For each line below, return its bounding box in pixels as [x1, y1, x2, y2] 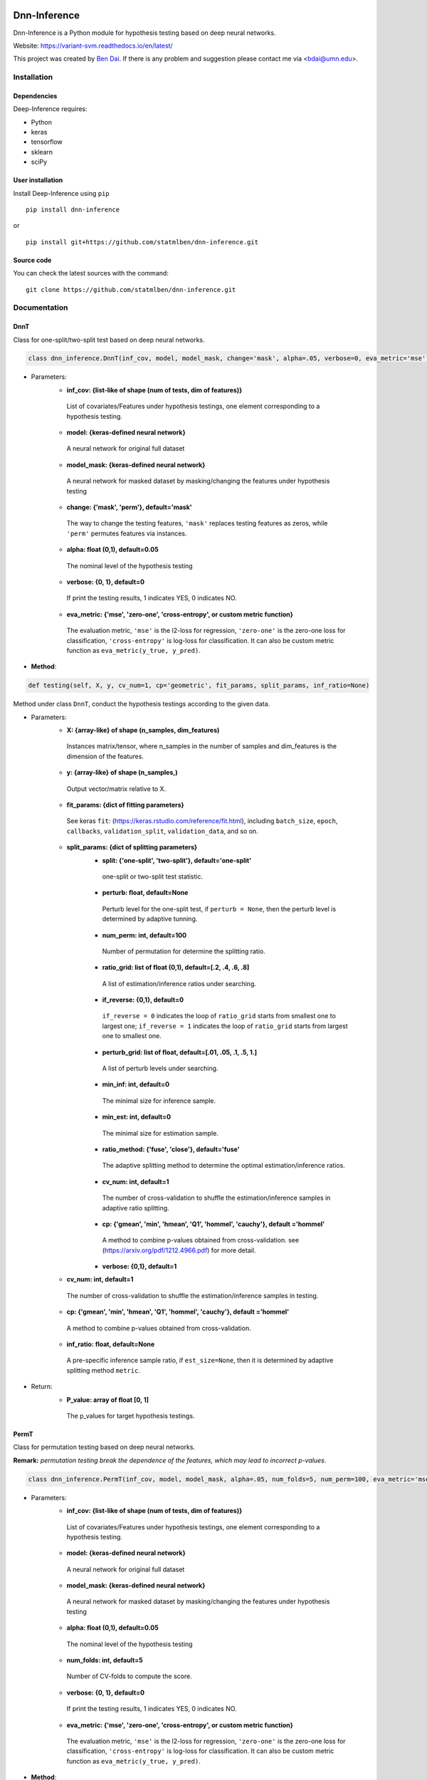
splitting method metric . [66, 1366, 140, 1374]
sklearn [31, 147, 53, 156]
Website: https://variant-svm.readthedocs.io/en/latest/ [13, 41, 174, 50]
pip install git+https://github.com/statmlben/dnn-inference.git [26, 238, 259, 246]
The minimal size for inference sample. [102, 1096, 216, 1105]
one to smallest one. [102, 1032, 162, 1040]
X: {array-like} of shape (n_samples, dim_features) [66, 726, 220, 735]
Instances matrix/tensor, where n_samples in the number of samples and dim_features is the [66, 742, 337, 750]
